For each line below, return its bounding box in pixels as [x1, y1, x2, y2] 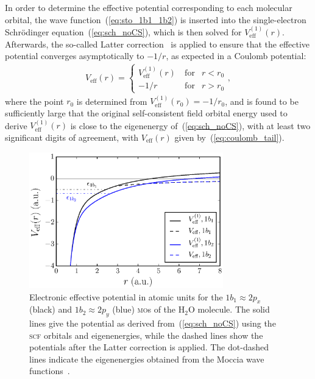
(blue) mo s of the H [112, 303, 185, 316]
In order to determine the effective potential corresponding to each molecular [5, 1, 292, 13]
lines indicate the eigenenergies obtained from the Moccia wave [29, 352, 264, 365]
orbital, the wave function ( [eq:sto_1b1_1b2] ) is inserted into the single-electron [5, 13, 306, 26]
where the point [5, 94, 64, 107]
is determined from [76, 94, 147, 107]
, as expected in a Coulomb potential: [166, 49, 306, 62]
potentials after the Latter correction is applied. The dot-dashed [29, 341, 269, 353]
